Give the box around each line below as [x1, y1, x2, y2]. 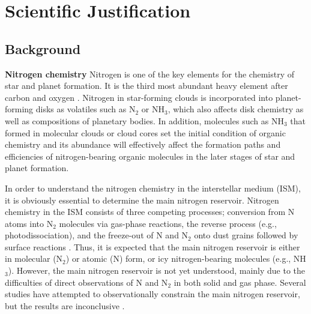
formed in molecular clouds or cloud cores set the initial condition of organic [5, 126, 286, 139]
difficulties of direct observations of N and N [5, 276, 168, 288]
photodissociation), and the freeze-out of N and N [5, 229, 189, 241]
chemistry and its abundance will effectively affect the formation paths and [5, 138, 281, 151]
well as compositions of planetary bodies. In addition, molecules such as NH [5, 114, 284, 127]
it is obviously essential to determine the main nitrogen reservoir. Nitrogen [5, 193, 279, 206]
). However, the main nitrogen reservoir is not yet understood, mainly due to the [8, 264, 306, 277]
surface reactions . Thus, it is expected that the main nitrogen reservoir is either [5, 240, 300, 253]
